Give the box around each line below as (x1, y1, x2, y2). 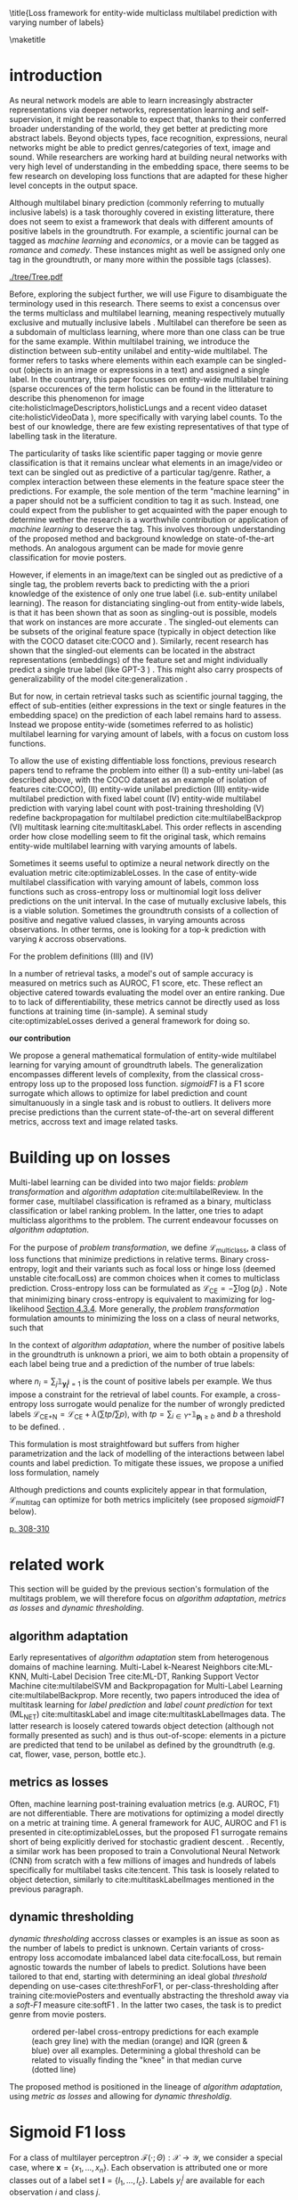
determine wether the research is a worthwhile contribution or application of (9, 514, 289, 525)
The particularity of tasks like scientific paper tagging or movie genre (9, 447, 262, 458)
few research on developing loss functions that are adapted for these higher (9, 170, 288, 181)
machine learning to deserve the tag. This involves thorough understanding (9, 523, 286, 534)
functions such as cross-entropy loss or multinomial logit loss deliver (9, 886, 262, 896)
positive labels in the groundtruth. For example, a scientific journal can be (9, 225, 278, 236)
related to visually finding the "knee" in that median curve (31, 2054, 243, 2065)
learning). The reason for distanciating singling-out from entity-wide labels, (9, 597, 285, 609)
